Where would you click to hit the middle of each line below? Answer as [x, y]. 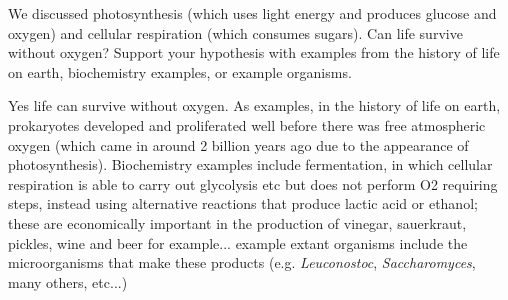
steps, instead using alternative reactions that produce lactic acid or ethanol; [243, 203]
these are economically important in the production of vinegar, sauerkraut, [237, 222]
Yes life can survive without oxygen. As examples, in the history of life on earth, [254, 105]
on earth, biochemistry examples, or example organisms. [180, 71]
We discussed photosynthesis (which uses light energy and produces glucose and [252, 13]
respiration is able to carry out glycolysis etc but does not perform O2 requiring [253, 183]
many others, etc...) [68, 281]
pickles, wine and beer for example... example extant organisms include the [238, 242]
